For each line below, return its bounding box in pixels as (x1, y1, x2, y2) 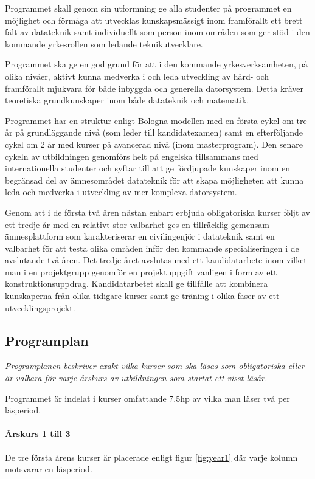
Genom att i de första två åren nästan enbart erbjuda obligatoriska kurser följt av (5, 205, 310, 218)
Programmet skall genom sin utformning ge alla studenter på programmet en (5, 2, 292, 14)
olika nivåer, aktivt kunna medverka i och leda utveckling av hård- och (5, 69, 269, 82)
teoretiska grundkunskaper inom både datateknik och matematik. (5, 94, 249, 106)
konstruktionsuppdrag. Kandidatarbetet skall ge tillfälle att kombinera (5, 277, 268, 290)
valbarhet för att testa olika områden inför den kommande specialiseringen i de (5, 241, 299, 254)
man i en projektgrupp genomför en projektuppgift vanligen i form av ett (5, 265, 277, 278)
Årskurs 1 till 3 (5, 427, 71, 440)
